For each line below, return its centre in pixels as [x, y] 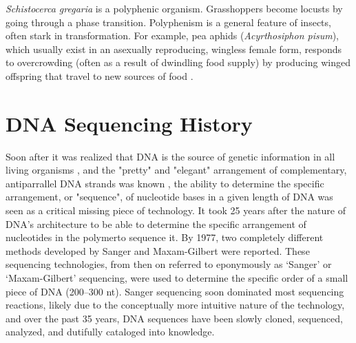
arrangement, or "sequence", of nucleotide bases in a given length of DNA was [169, 197]
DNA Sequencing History [129, 123]
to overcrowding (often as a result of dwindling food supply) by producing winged [178, 62]
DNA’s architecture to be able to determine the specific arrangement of [156, 224]
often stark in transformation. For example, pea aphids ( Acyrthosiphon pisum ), [172, 35]
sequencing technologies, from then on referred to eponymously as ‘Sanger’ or [169, 264]
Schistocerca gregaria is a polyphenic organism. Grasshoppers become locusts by [174, 8]
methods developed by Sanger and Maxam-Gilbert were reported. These [158, 250]
